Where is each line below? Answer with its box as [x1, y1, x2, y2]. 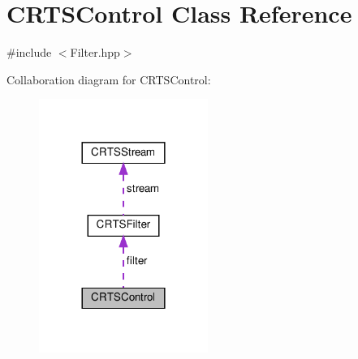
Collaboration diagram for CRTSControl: [6, 71, 211, 88]
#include [6, 44, 52, 61]
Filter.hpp [70, 44, 120, 61]
